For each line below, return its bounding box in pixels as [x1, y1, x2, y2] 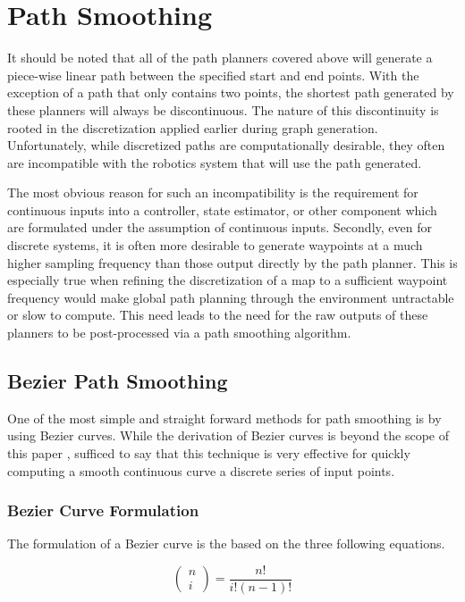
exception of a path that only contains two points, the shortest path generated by [7, 83, 454, 102]
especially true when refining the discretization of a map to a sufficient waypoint [7, 271, 448, 289]
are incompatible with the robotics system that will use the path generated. [7, 153, 422, 171]
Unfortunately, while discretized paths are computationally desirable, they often [7, 136, 445, 155]
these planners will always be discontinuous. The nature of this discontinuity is [7, 100, 439, 119]
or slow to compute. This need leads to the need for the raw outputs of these [7, 305, 428, 324]
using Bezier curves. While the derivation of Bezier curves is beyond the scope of [7, 426, 450, 445]
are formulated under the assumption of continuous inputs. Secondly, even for [7, 218, 432, 237]
